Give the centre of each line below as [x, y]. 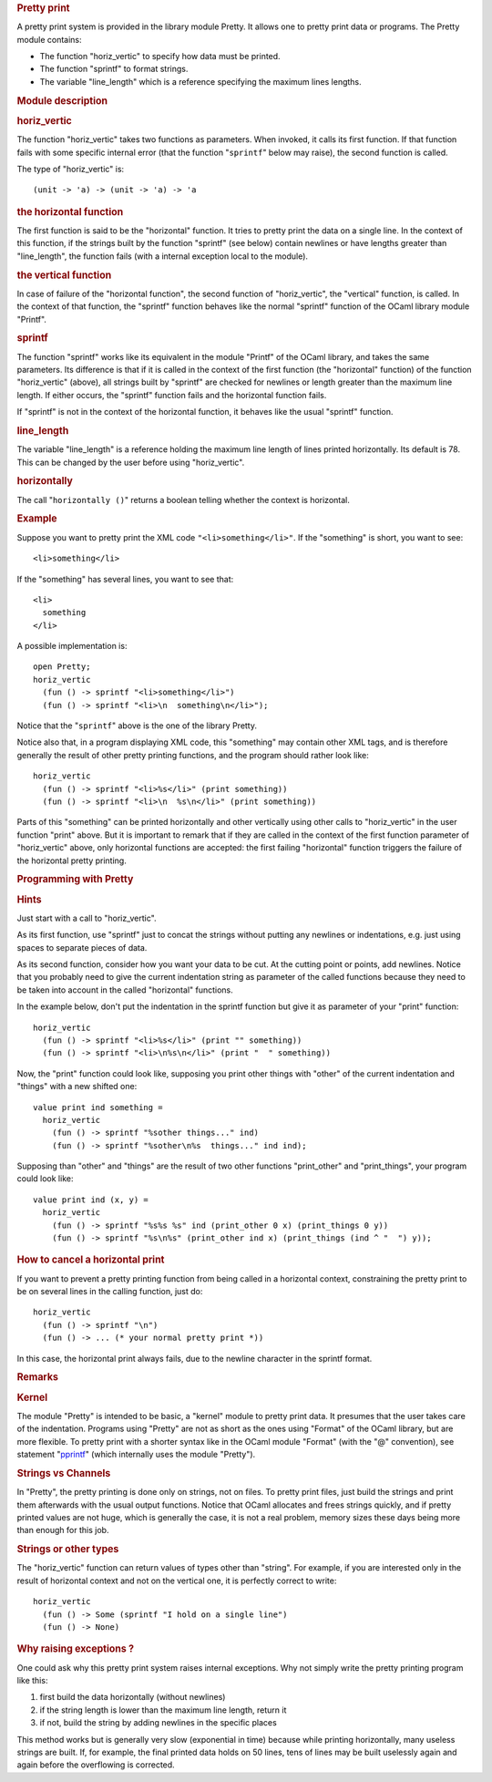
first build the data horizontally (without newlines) [133, 1697]
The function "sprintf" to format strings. [114, 69]
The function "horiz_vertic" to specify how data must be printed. [160, 57]
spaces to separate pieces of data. [82, 947]
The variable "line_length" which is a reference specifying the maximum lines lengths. [200, 81]
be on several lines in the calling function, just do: [110, 1292]
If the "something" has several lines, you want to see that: [125, 579]
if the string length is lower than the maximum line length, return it [163, 1710]
